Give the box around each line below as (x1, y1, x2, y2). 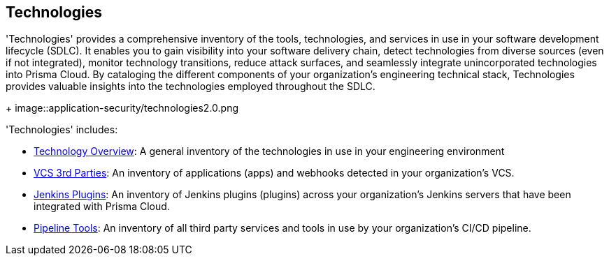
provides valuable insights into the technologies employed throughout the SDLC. (6, 80, 375, 93)
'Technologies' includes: (6, 124, 118, 136)
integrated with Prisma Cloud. (34, 200, 170, 213)
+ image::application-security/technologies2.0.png (6, 102, 239, 114)
